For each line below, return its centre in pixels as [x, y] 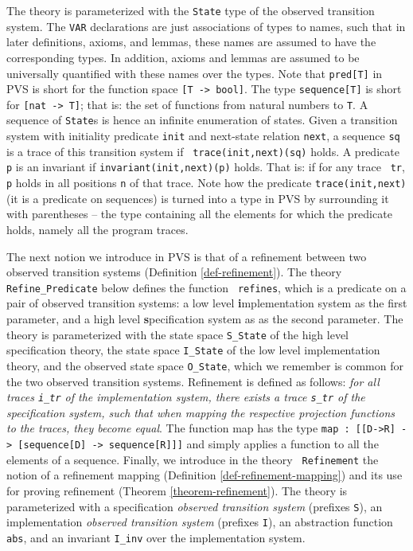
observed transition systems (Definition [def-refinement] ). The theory [174, 272]
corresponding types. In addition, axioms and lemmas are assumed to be [183, 57]
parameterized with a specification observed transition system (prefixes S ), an [195, 506]
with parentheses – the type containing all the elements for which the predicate [199, 214]
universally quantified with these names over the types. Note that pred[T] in [195, 73]
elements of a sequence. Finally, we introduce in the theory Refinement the [193, 459]
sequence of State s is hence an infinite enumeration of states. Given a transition [202, 120]
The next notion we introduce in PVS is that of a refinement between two [187, 256]
